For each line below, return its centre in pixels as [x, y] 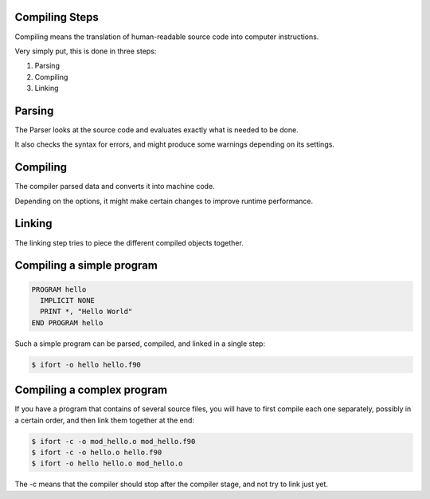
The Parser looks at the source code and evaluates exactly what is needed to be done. [156, 130]
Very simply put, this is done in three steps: [86, 51]
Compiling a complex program [91, 390]
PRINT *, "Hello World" [86, 312]
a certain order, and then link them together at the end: [105, 420]
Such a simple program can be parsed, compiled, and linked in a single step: [140, 344]
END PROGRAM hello [67, 322]
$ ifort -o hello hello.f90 [86, 364]
